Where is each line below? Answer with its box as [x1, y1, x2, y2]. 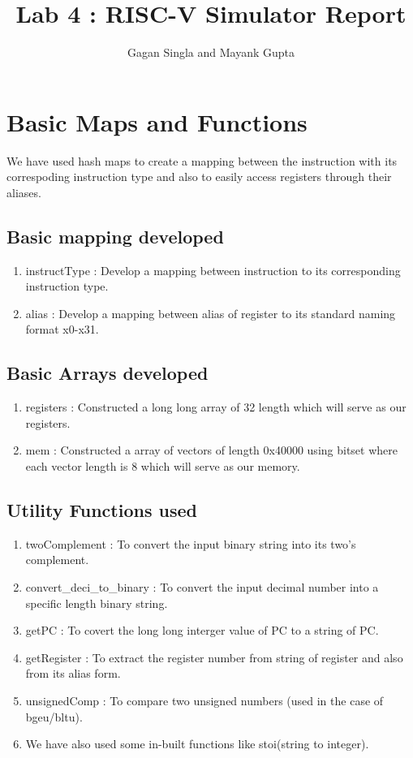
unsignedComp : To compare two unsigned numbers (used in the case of [25, 691, 384, 708]
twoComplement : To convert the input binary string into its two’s [25, 535, 356, 552]
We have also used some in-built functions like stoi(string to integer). [25, 735, 369, 752]
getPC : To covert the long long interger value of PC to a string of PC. [25, 622, 379, 639]
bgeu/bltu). [25, 708, 83, 725]
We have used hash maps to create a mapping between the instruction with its [6, 152, 398, 169]
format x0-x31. [25, 321, 99, 338]
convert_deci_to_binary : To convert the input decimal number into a [25, 578, 379, 595]
